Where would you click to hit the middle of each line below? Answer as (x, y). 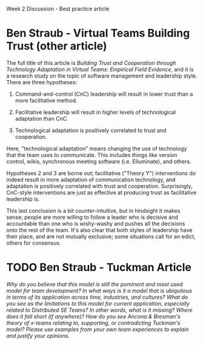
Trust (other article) (57, 46)
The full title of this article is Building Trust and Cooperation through (91, 62)
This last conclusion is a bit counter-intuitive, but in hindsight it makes (93, 210)
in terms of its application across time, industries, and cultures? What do (97, 297)
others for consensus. (34, 243)
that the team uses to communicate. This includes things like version (92, 155)
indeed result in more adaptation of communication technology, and (91, 179)
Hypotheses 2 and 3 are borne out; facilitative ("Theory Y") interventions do (101, 173)
